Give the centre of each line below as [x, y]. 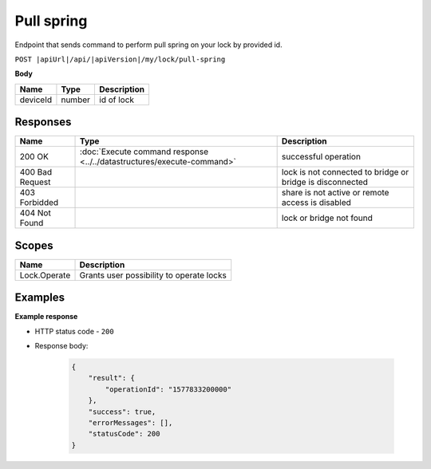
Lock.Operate [45, 275]
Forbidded [39, 203]
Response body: [61, 346]
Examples [40, 298]
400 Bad [36, 172]
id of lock [117, 100]
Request [35, 182]
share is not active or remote [335, 193]
